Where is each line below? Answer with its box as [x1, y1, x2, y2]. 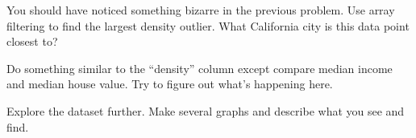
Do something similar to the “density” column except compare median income [6, 59, 393, 76]
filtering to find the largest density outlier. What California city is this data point [6, 17, 410, 34]
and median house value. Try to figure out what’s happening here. [6, 75, 333, 92]
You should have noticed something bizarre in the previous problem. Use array [6, 2, 395, 18]
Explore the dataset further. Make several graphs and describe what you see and [6, 102, 405, 119]
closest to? [6, 33, 58, 50]
